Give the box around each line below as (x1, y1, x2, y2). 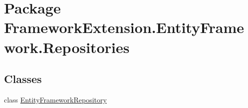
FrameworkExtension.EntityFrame (4, 17, 245, 37)
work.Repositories (4, 36, 130, 57)
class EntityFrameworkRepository (4, 94, 107, 104)
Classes (4, 71, 42, 86)
